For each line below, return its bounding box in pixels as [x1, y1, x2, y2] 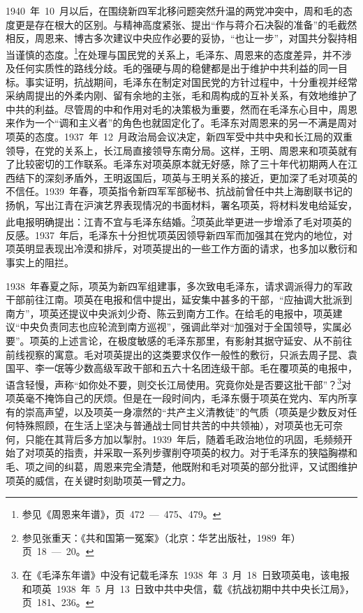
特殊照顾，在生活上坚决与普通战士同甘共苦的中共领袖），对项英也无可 [15, 418, 333, 433]
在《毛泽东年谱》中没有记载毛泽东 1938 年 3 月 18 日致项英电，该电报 [22, 567, 350, 582]
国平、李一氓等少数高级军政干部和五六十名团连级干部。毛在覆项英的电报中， [6, 361, 357, 375]
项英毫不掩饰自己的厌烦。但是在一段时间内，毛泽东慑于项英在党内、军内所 [6, 391, 348, 405]
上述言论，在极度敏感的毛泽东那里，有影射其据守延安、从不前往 [59, 333, 353, 347]
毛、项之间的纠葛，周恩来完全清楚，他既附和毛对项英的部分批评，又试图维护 [6, 459, 357, 473]
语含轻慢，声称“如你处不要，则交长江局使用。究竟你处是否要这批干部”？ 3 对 [6, 375, 352, 391]
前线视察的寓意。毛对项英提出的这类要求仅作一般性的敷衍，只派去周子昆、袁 [6, 347, 357, 361]
